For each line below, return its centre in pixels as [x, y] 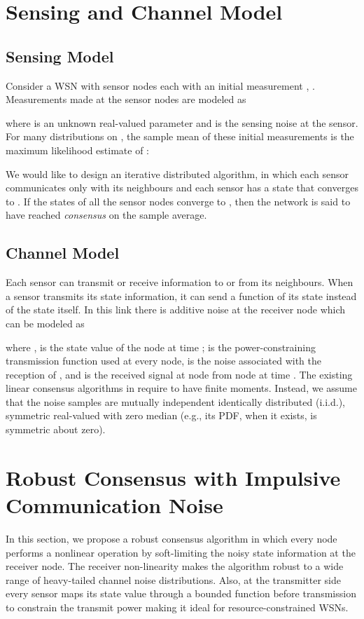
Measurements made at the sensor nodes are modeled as [126, 99]
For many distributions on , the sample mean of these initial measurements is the [180, 136]
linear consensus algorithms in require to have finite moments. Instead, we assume [181, 388]
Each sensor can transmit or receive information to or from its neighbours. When [180, 282]
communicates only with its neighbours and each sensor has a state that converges [182, 188]
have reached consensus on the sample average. [106, 215]
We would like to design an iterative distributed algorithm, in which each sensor [177, 174]
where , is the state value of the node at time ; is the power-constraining [161, 347]
